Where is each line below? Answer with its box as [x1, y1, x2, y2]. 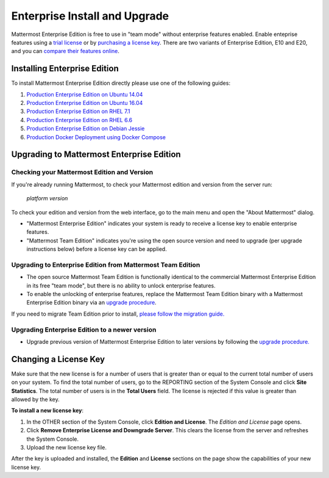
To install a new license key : [11, 407, 83, 415]
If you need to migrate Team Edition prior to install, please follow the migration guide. [11, 310, 225, 317]
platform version [26, 195, 68, 202]
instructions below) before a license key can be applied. [26, 245, 167, 253]
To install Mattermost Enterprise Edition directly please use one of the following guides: [11, 79, 231, 87]
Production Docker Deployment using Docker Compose [26, 133, 166, 140]
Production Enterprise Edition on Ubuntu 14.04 [26, 90, 143, 98]
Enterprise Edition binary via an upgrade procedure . [26, 299, 157, 306]
